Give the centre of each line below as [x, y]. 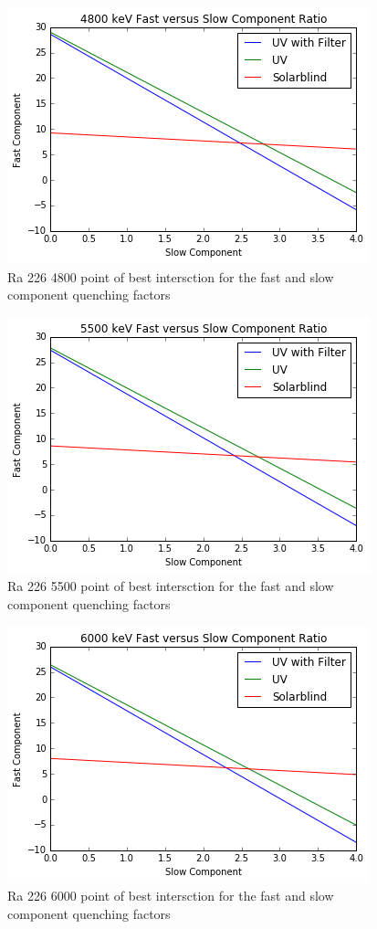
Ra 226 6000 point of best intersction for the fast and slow [171, 896]
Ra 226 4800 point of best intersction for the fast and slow [171, 276]
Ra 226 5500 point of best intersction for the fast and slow [171, 586]
